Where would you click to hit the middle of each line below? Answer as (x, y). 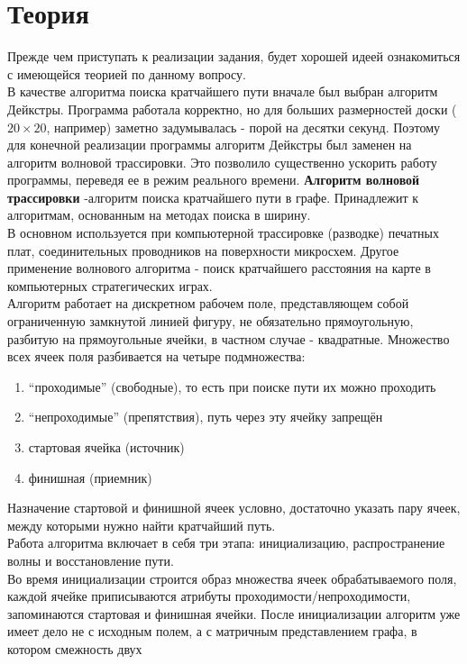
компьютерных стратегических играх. (110, 285)
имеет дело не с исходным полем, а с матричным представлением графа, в (212, 631)
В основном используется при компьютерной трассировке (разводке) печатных (223, 233)
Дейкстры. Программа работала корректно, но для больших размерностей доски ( (232, 109)
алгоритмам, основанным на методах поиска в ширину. (159, 215)
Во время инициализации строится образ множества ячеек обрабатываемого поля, (232, 578)
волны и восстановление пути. (91, 560)
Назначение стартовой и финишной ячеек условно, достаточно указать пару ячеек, (234, 508)
